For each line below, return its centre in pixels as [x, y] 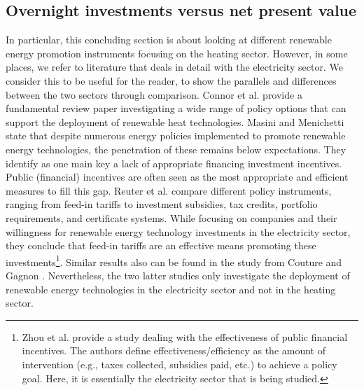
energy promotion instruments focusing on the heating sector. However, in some [177, 53]
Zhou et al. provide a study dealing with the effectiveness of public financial [185, 336]
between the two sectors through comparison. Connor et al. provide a [154, 94]
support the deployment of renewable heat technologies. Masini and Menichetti [175, 121]
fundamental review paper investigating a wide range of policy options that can [176, 108]
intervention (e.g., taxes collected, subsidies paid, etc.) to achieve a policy [180, 364]
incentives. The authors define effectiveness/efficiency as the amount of [174, 350]
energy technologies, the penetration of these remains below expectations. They [176, 149]
